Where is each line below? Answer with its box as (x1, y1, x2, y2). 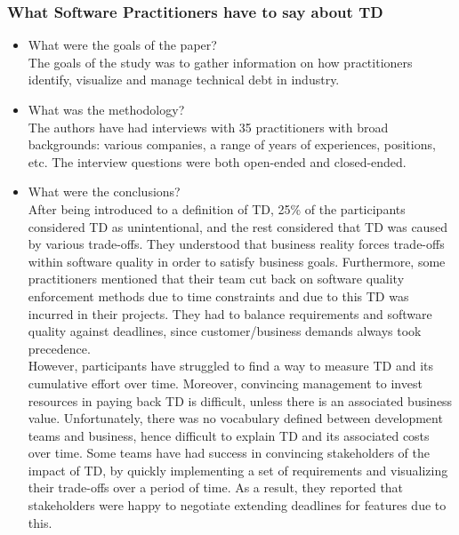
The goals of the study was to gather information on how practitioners (28, 52, 413, 71)
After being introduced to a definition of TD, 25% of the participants (28, 199, 406, 218)
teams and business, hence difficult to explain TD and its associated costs (28, 426, 430, 444)
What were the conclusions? (28, 182, 181, 201)
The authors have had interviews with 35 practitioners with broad (28, 117, 389, 136)
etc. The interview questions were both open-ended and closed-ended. (28, 152, 407, 171)
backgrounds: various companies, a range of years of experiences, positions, (28, 135, 436, 154)
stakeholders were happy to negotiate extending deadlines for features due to (28, 496, 447, 515)
